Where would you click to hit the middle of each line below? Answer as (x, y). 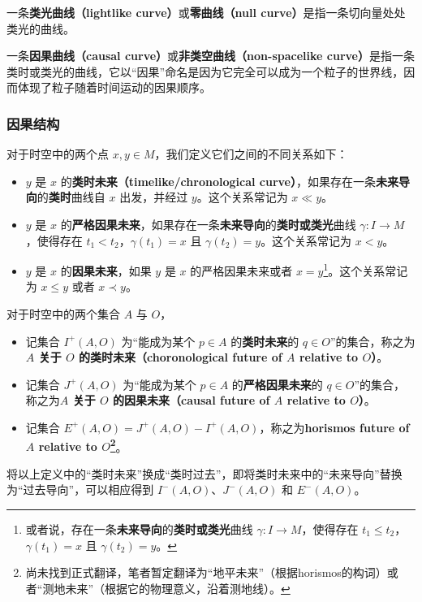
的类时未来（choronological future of (181, 357)
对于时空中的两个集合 (63, 314)
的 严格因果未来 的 (277, 384)
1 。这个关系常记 (366, 269)
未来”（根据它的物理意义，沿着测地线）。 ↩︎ (178, 588)
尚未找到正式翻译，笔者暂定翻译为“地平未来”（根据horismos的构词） (206, 572)
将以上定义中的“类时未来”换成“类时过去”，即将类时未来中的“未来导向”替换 (205, 473)
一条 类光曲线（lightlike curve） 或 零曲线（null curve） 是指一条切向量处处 (206, 12)
